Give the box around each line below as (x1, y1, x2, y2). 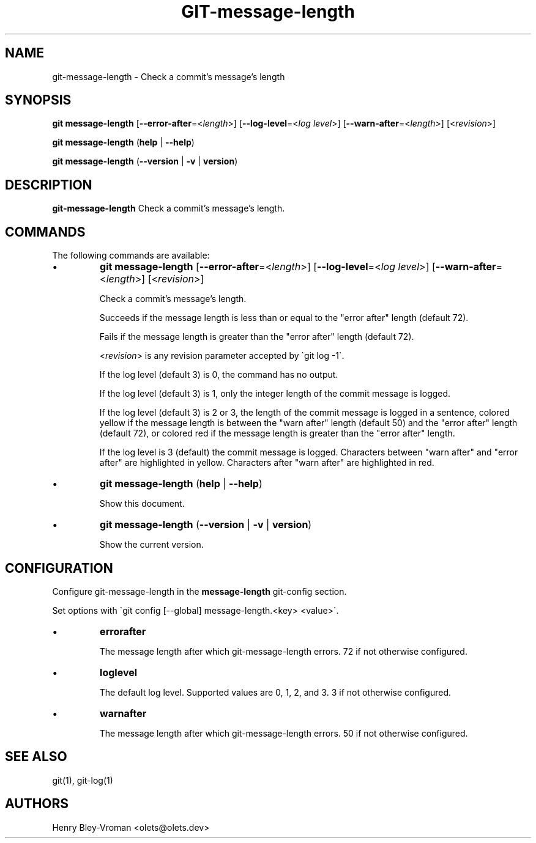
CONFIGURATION (5, 560, 113, 576)
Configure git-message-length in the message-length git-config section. (52, 586, 347, 597)
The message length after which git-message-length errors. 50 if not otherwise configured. (99, 727, 468, 738)
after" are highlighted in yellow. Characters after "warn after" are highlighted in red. (99, 457, 434, 468)
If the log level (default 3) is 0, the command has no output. (99, 369, 338, 380)
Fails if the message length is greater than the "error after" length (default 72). (99, 331, 414, 342)
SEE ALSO (5, 749, 67, 765)
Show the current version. (99, 539, 204, 550)
